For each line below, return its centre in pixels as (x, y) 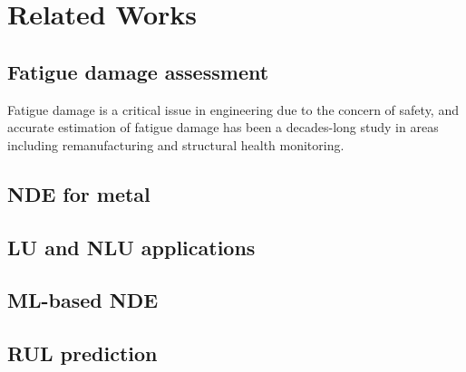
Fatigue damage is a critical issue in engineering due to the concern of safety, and (233, 109)
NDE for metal (79, 193)
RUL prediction (83, 353)
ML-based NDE (83, 300)
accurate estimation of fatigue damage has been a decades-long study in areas (223, 127)
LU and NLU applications (131, 247)
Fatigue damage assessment (138, 71)
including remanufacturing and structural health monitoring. (176, 144)
